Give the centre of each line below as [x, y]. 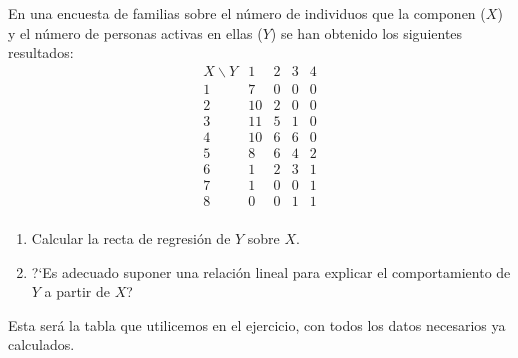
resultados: [41, 52]
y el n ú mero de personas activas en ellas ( [135, 32]
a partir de [77, 291]
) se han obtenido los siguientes [366, 32]
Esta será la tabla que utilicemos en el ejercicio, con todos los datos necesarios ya [257, 324]
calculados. [41, 344]
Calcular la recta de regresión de [131, 238]
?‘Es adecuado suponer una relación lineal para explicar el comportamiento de [271, 271]
